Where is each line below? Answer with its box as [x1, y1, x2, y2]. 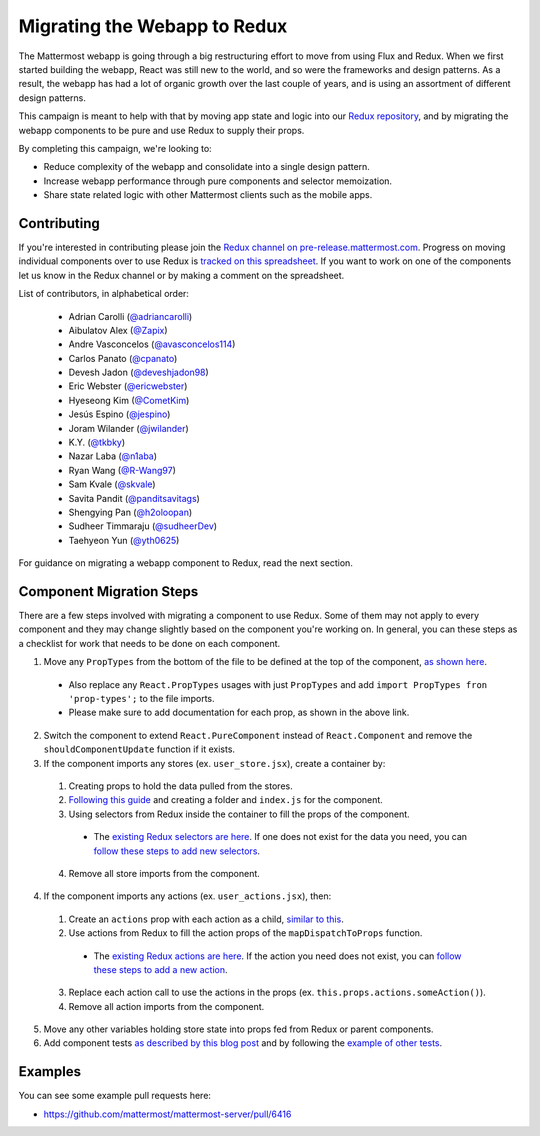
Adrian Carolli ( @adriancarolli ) [68, 310, 193, 322]
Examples [18, 1063, 82, 1080]
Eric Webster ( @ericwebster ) [68, 380, 188, 392]
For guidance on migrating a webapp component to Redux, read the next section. [18, 557, 354, 569]
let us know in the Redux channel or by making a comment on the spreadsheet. [18, 269, 345, 281]
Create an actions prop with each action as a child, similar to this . [68, 913, 344, 925]
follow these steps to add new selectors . [93, 845, 260, 857]
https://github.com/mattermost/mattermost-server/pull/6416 [43, 1108, 292, 1120]
